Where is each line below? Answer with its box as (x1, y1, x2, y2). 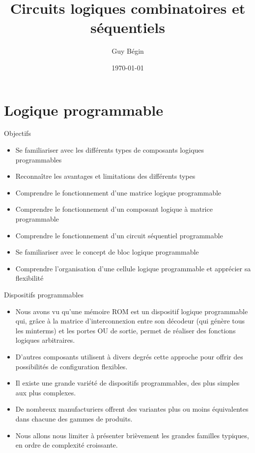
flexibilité (15, 273, 44, 283)
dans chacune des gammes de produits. (15, 413, 133, 423)
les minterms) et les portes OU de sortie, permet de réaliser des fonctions (15, 325, 236, 335)
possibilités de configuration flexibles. (15, 361, 128, 371)
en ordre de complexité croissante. (15, 440, 118, 450)
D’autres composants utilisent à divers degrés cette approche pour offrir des (15, 351, 243, 361)
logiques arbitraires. (15, 335, 75, 345)
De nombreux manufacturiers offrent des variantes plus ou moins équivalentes (15, 404, 249, 414)
